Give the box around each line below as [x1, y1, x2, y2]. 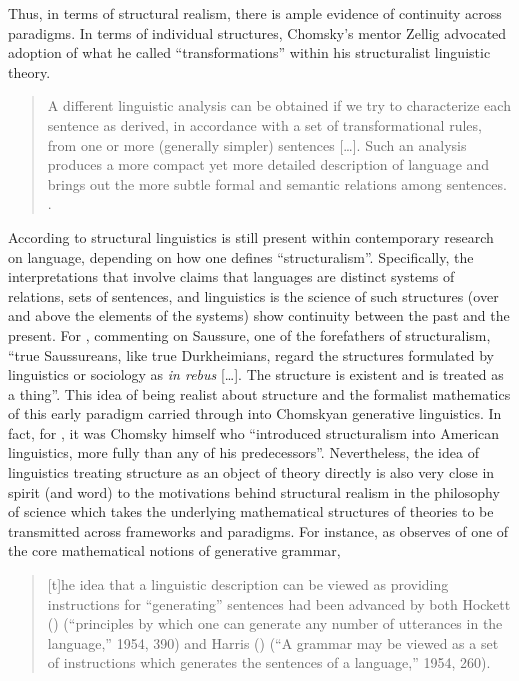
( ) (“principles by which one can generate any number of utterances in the [47, 613, 503, 634]
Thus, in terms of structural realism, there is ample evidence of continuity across [8, 3, 502, 23]
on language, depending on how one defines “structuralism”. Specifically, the [8, 246, 474, 267]
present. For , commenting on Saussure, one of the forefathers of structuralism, [8, 324, 491, 345]
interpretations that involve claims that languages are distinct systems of [8, 266, 455, 287]
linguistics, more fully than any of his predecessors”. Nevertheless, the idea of [8, 442, 479, 463]
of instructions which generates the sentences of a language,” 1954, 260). [47, 652, 491, 673]
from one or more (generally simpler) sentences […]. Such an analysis [47, 134, 467, 155]
